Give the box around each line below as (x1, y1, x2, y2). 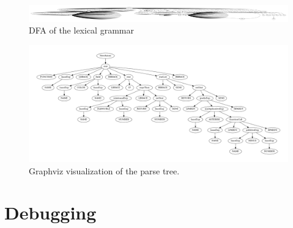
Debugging (4, 200, 97, 225)
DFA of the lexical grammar (29, 24, 134, 37)
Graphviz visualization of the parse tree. (29, 164, 180, 177)
